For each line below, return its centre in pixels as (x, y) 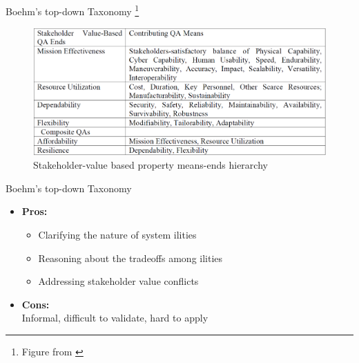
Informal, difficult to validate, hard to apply (115, 318)
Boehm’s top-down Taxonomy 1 (72, 10)
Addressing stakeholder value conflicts (118, 281)
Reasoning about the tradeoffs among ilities (130, 258)
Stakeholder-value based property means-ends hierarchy (151, 165)
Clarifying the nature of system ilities (117, 235)
